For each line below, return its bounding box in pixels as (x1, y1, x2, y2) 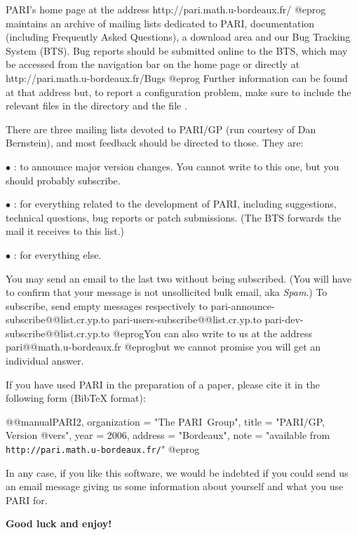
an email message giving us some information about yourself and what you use (6, 479, 344, 494)
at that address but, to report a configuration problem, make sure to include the (6, 84, 351, 99)
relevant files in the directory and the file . (6, 98, 187, 113)
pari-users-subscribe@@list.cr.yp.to (112, 312, 262, 327)
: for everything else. (13, 247, 102, 262)
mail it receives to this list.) (6, 224, 125, 238)
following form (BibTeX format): (6, 391, 146, 405)
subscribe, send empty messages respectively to (6, 298, 208, 313)
